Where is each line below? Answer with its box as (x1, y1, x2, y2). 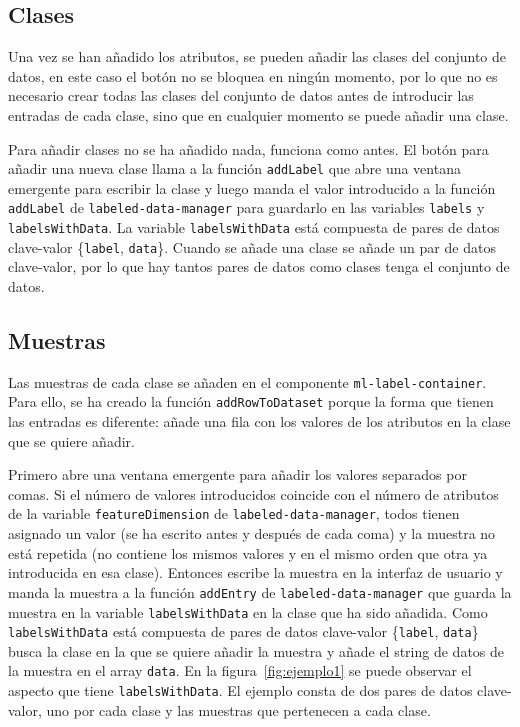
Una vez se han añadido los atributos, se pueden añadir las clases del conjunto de (8, 46, 506, 67)
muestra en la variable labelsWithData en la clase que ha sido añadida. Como (8, 601, 488, 622)
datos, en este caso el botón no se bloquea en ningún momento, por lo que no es (8, 65, 498, 86)
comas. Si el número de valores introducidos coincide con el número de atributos (8, 483, 499, 504)
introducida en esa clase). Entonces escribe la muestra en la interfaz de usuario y (8, 562, 503, 583)
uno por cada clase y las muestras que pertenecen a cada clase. (46, 699, 431, 720)
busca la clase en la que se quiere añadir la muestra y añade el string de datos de (8, 640, 505, 661)
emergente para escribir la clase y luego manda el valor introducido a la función (8, 177, 496, 198)
